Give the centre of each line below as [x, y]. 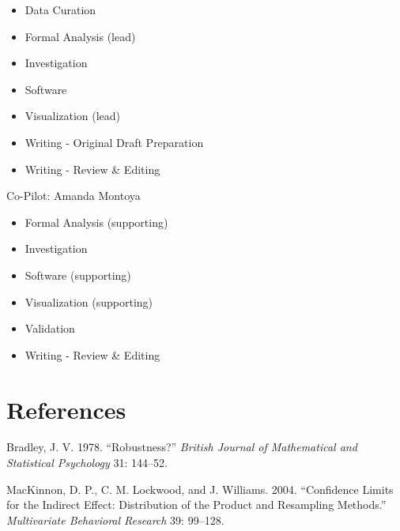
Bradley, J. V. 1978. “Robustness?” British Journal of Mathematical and [182, 447]
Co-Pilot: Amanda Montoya [74, 196]
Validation [50, 328]
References [66, 409]
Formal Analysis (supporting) [96, 222]
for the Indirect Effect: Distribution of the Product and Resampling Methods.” [196, 505]
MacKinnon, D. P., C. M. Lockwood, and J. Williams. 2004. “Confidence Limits [200, 489]
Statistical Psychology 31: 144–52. [87, 463]
